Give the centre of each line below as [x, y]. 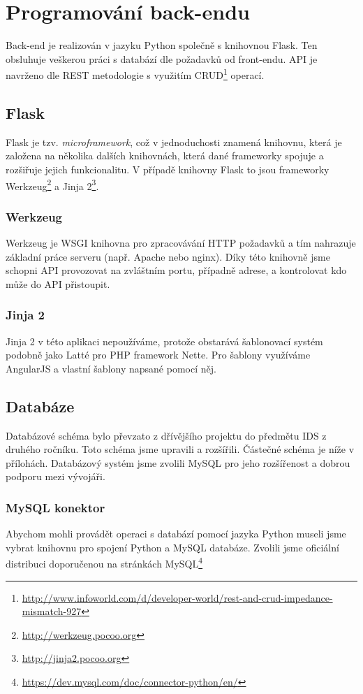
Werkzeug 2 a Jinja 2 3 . [52, 185]
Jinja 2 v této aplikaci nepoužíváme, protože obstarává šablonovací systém [164, 341]
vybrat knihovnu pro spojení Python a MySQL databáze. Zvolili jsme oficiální [172, 547]
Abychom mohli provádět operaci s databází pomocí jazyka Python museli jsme [176, 534]
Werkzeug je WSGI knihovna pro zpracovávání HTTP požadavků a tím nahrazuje [181, 243]
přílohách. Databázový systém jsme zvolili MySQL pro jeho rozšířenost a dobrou [178, 462]
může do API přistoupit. [58, 283]
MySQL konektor [55, 507]
